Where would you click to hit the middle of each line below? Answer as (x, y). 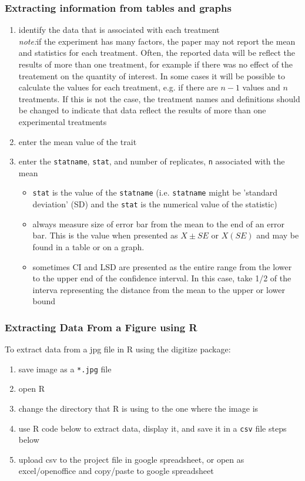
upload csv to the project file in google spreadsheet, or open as (131, 459)
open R (31, 388)
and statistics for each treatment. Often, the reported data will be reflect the (157, 53)
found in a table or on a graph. (88, 246)
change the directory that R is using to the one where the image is (138, 408)
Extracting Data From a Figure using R (101, 327)
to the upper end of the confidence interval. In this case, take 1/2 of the (162, 278)
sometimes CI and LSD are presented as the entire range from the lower (162, 266)
